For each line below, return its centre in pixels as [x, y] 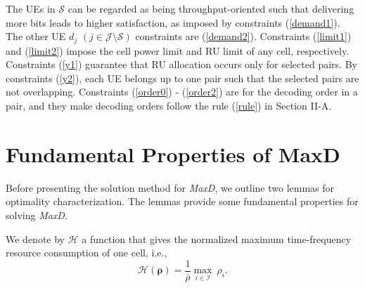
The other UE [36, 36]
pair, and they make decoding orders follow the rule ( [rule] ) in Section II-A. [169, 106]
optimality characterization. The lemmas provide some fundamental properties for [182, 201]
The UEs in [31, 8]
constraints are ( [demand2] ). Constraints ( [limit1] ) [243, 36]
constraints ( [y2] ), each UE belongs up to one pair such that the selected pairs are [182, 78]
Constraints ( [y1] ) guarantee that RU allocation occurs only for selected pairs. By [181, 64]
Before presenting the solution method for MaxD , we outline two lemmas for [170, 187]
